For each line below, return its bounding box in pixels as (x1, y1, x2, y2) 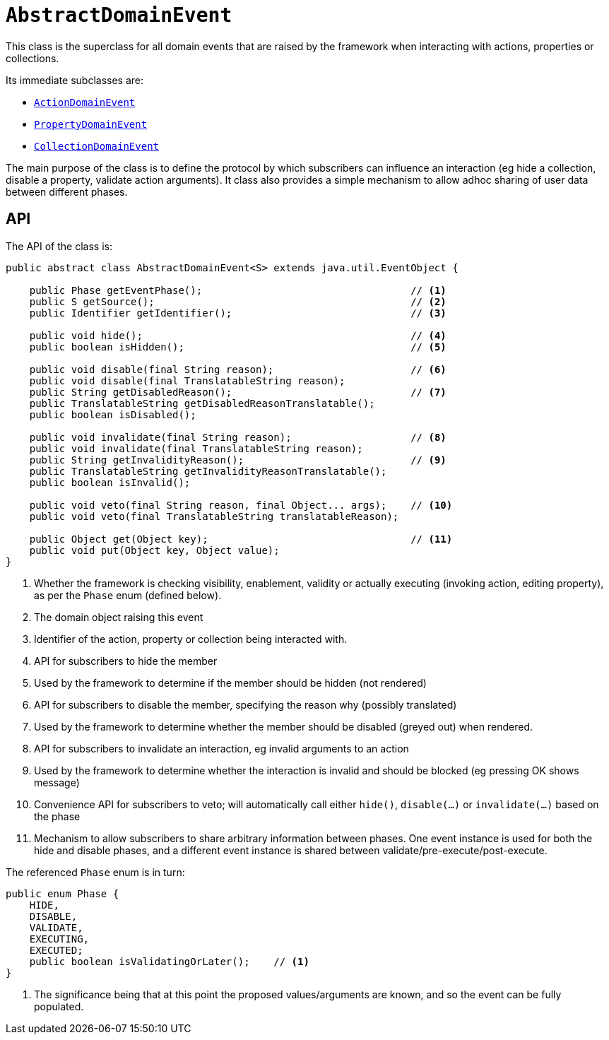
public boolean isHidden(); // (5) (29, 341, 447, 353)
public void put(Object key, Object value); (29, 544, 280, 556)
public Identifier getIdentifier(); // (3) (29, 307, 447, 319)
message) (34, 776, 80, 788)
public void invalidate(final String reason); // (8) (29, 431, 447, 443)
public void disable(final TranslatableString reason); (29, 374, 345, 386)
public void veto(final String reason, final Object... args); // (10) (29, 499, 453, 511)
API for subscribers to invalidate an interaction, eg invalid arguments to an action (34, 742, 409, 755)
